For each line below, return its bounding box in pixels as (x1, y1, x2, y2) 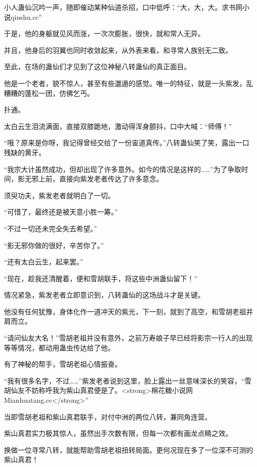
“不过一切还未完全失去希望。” (4, 223, 97, 233)
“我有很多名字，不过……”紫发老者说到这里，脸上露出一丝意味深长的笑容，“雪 (4, 375, 252, 385)
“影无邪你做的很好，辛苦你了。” (4, 240, 104, 250)
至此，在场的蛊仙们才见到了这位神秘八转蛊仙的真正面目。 (4, 61, 191, 72)
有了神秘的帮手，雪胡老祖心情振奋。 (4, 359, 122, 369)
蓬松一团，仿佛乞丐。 (24, 87, 94, 98)
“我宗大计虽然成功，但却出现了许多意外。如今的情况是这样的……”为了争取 (4, 164, 241, 174)
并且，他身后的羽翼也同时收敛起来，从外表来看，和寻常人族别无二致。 (4, 44, 232, 55)
